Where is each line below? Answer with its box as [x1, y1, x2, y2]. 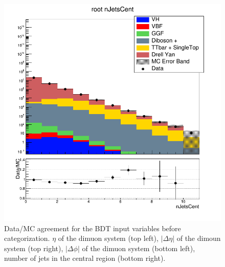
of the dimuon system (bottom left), [82, 242, 195, 253]
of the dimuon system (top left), [58, 233, 159, 243]
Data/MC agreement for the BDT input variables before [4, 222, 181, 233]
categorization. [4, 233, 50, 243]
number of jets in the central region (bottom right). [4, 253, 166, 263]
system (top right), [4, 242, 63, 253]
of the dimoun [176, 233, 221, 243]
